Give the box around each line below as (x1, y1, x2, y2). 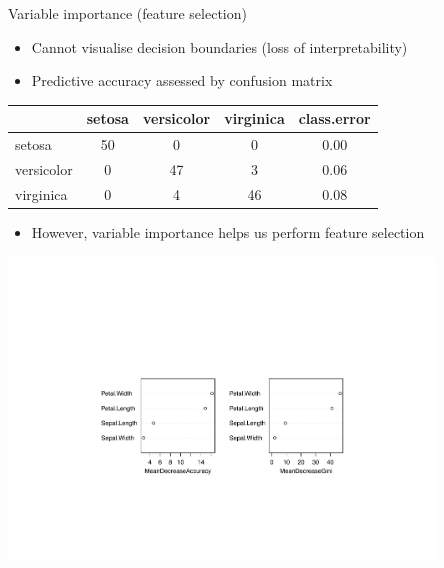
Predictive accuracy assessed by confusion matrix (31, 70, 333, 91)
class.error (298, 108, 371, 129)
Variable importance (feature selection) (8, 3, 247, 23)
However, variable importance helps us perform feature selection (31, 221, 425, 242)
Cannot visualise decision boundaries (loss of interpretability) (31, 36, 408, 57)
